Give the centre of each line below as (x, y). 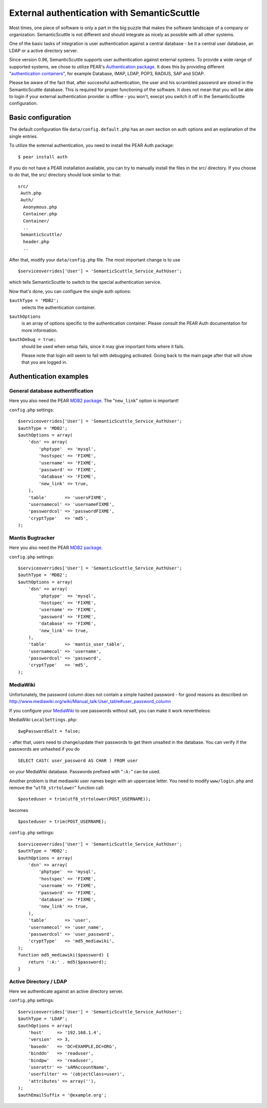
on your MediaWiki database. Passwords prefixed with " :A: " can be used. (85, 772)
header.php (36, 242)
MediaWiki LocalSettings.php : (43, 720)
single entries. (23, 136)
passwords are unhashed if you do (44, 749)
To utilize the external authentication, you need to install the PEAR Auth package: (91, 146)
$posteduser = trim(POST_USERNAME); (62, 822)
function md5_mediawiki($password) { (64, 955)
